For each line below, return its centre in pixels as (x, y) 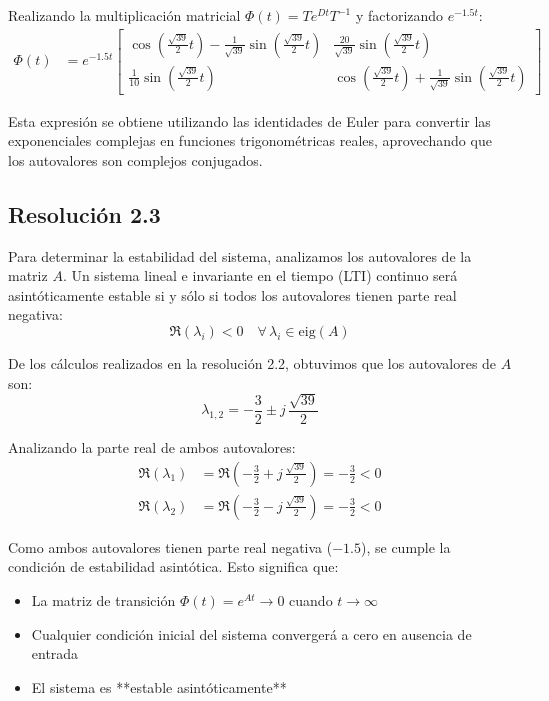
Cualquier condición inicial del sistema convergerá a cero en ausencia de (251, 633)
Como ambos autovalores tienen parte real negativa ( (170, 546)
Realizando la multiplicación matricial (124, 15)
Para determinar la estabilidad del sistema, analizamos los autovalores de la (240, 255)
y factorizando (399, 15)
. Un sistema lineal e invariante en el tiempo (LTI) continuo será (260, 275)
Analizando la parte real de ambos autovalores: (152, 447)
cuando (311, 599)
